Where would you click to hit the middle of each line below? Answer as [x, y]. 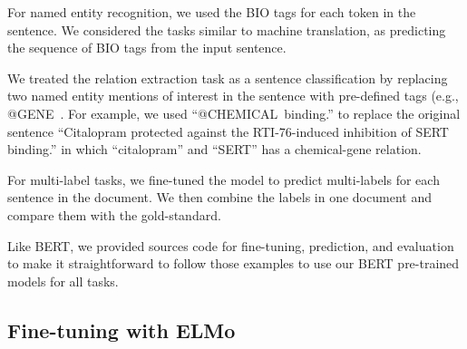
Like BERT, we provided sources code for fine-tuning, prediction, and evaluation [231, 245]
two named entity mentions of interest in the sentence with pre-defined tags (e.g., [233, 96]
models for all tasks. [63, 281]
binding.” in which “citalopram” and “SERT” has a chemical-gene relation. [214, 149]
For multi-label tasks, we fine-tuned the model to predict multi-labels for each [224, 179]
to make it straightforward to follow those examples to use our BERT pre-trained [233, 263]
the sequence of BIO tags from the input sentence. [147, 48]
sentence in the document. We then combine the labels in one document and [219, 197]
